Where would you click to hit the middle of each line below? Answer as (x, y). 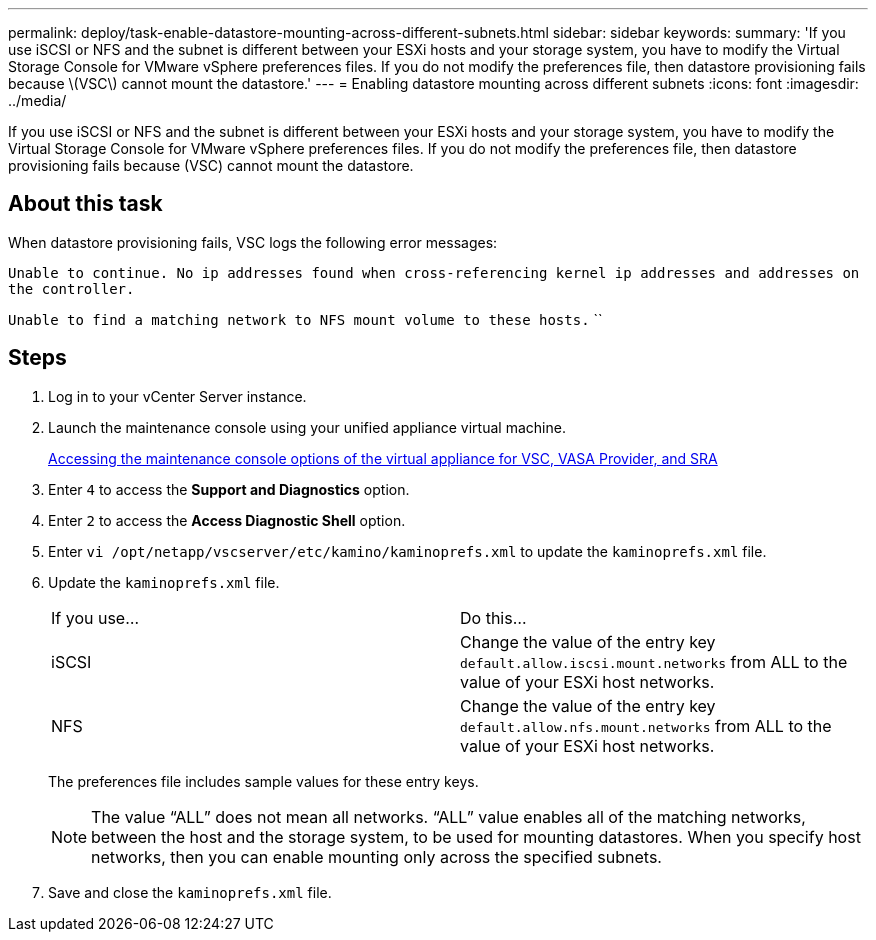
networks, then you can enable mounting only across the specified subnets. (376, 856)
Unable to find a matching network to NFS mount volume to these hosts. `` (305, 319)
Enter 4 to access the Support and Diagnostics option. (229, 489)
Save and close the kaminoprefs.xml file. (190, 892)
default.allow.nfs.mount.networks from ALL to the (646, 725)
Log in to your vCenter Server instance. (177, 396)
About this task (85, 204)
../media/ (37, 100)
